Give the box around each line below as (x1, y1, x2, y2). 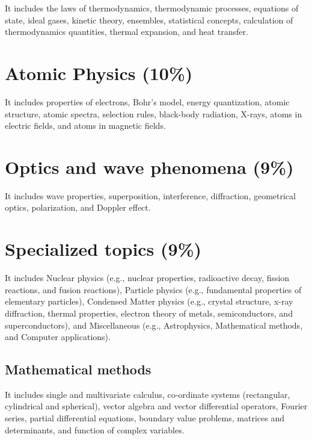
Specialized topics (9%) (5, 237, 202, 261)
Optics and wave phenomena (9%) (5, 154, 294, 179)
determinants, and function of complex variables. (5, 423, 185, 436)
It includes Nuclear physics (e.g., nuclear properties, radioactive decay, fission (5, 271, 290, 284)
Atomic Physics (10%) (5, 60, 193, 85)
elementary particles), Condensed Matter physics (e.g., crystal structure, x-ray (5, 295, 293, 308)
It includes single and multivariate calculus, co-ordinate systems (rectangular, (5, 388, 290, 400)
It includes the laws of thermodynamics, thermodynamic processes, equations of (5, 2, 299, 14)
